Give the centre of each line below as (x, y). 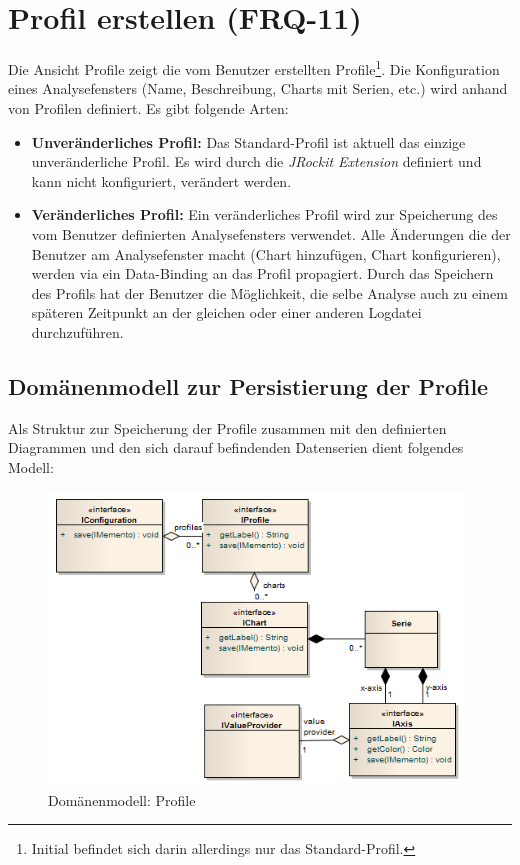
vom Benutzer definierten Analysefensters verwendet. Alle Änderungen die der (271, 233)
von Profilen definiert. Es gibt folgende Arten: (148, 107)
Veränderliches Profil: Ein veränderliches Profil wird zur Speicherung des (264, 214)
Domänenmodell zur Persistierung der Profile (248, 385)
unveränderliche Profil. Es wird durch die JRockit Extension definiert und (256, 161)
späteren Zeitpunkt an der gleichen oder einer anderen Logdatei (226, 312)
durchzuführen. (77, 331)
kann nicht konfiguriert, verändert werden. (161, 180)
